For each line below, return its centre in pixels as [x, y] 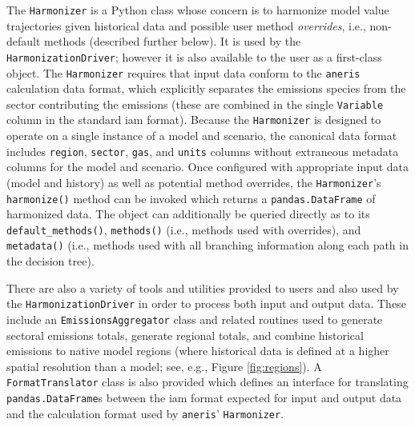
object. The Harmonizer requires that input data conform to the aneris [183, 72]
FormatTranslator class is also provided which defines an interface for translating [207, 382]
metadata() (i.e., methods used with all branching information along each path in [207, 245]
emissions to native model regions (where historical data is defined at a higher [198, 351]
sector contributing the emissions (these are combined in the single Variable [195, 104]
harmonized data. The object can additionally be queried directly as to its [188, 214]
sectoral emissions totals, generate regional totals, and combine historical [185, 335]
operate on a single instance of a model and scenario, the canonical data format [202, 136]
